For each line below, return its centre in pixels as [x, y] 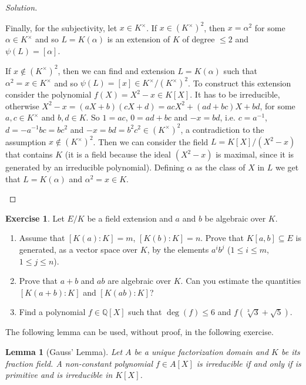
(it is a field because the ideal [118, 154]
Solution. [21, 7]
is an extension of [139, 39]
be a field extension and [130, 218]
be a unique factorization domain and [201, 351]
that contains [29, 154]
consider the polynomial [48, 94]
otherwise [22, 106]
